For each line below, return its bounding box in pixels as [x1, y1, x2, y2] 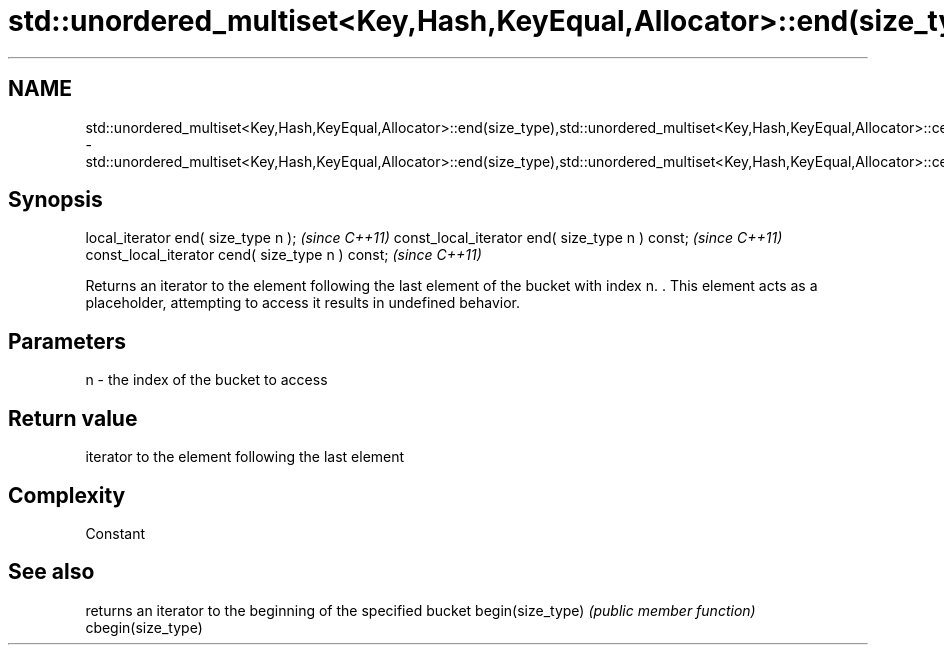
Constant [85, 524, 146, 542]
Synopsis [8, 187, 103, 213]
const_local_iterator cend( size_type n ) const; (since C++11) [85, 246, 482, 264]
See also [8, 559, 95, 585]
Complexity [8, 482, 126, 508]
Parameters [8, 328, 126, 354]
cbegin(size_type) [85, 618, 203, 636]
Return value [8, 405, 138, 431]
